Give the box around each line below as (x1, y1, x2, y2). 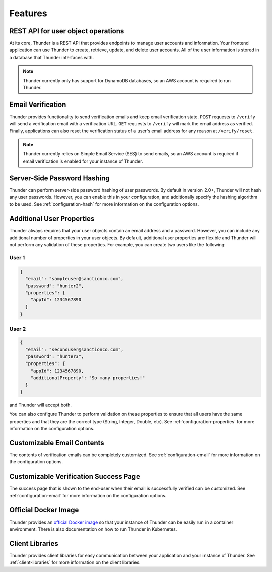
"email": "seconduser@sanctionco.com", (25, 346, 124, 352)
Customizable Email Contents (9, 438, 104, 447)
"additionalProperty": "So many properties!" (30, 375, 145, 381)
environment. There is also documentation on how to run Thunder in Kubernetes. (9, 526, 177, 532)
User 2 (9, 325, 26, 332)
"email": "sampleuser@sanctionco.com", (25, 276, 124, 282)
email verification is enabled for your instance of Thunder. (23, 158, 143, 164)
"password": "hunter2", (25, 283, 84, 289)
